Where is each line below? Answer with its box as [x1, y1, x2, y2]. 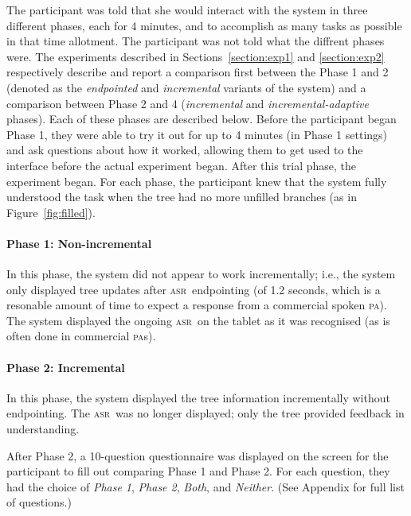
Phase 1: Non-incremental [6, 235, 152, 251]
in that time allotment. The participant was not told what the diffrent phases [6, 33, 385, 49]
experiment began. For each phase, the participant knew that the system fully [6, 173, 387, 189]
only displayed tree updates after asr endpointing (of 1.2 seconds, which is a [6, 281, 381, 297]
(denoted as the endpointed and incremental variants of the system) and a [6, 79, 366, 95]
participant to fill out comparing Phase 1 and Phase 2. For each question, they [6, 463, 390, 479]
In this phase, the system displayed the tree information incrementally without [6, 389, 390, 405]
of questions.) [6, 494, 72, 510]
